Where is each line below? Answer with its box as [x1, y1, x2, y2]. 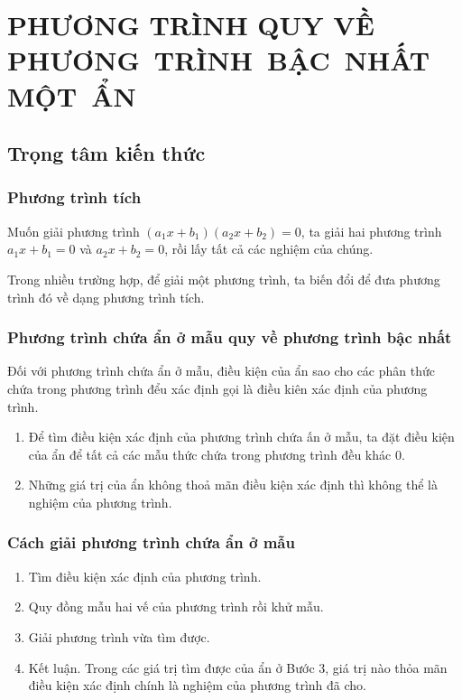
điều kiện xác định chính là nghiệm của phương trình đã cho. [28, 676, 367, 695]
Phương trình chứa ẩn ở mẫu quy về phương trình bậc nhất [7, 326, 452, 349]
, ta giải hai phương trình [300, 221, 442, 240]
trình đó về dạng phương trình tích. [7, 287, 205, 306]
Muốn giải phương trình [7, 221, 140, 240]
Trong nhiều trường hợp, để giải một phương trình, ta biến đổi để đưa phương [7, 269, 440, 288]
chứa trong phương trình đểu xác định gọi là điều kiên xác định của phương [7, 378, 428, 397]
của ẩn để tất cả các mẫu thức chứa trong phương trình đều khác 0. [28, 444, 405, 463]
